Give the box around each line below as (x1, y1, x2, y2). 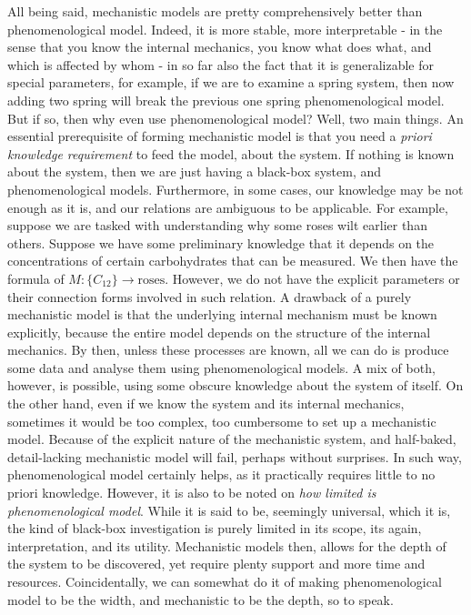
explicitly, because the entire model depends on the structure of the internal (7, 322, 431, 341)
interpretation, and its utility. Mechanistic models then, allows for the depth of (7, 536, 446, 555)
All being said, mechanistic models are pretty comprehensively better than (7, 2, 423, 20)
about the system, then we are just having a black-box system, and (7, 162, 382, 181)
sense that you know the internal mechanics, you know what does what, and (7, 37, 432, 56)
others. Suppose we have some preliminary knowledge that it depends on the (7, 233, 435, 252)
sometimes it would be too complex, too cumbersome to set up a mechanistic (7, 411, 436, 430)
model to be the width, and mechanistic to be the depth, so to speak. (7, 590, 394, 609)
